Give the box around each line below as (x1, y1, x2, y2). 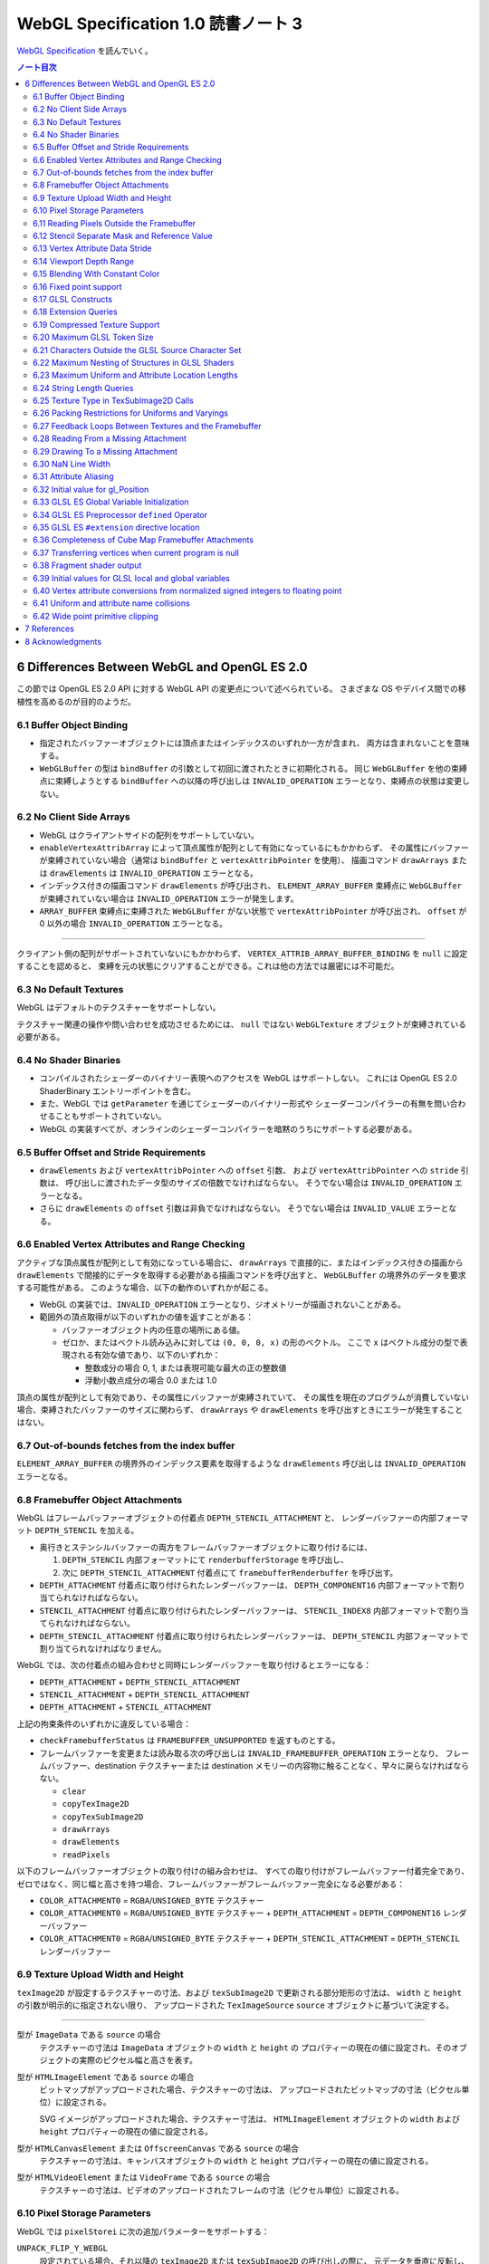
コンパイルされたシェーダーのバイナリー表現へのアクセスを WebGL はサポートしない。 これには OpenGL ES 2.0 (39, 1073, 457, 1084)
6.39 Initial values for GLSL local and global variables (33, 572, 230, 583)
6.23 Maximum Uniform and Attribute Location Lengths (33, 369, 239, 380)
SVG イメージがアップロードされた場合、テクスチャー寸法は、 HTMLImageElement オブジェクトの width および (39, 2113, 461, 2124)
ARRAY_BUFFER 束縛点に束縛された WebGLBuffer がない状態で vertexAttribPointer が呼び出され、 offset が (39, 906, 467, 916)
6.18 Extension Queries (33, 306, 118, 317)
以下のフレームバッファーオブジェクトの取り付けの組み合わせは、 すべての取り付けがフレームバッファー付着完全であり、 (16, 1866, 470, 1876)
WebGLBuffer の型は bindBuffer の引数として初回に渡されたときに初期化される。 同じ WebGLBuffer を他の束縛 (39, 763, 467, 773)
